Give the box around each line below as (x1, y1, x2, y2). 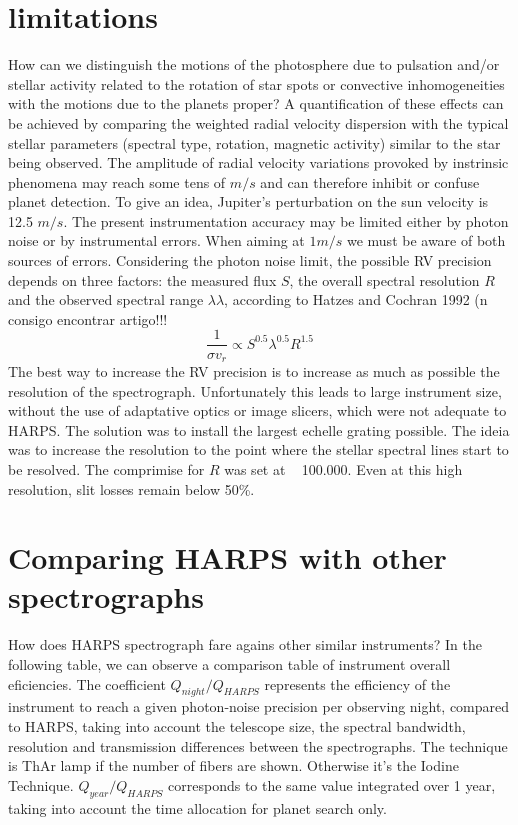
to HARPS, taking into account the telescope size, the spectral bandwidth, (8, 716, 466, 736)
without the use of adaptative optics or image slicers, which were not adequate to (8, 400, 507, 421)
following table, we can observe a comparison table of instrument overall (8, 654, 451, 675)
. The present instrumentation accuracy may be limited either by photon (63, 210, 509, 231)
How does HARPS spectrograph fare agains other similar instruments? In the (8, 634, 482, 655)
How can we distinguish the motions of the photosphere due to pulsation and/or (8, 54, 500, 75)
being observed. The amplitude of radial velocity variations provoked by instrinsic (8, 152, 509, 173)
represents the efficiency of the (264, 673, 451, 694)
